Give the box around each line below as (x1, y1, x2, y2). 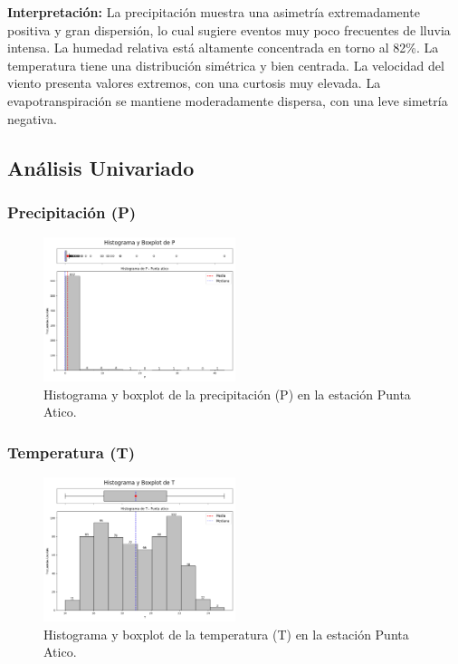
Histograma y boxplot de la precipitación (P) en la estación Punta (43, 384, 411, 403)
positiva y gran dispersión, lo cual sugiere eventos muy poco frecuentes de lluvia (7, 20, 451, 39)
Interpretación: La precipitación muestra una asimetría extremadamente (7, 3, 420, 21)
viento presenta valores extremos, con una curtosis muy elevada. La (7, 73, 381, 92)
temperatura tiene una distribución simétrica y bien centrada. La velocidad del (7, 55, 444, 74)
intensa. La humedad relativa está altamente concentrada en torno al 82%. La (7, 38, 439, 57)
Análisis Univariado (7, 153, 195, 181)
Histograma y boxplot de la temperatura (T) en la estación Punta (43, 624, 409, 643)
